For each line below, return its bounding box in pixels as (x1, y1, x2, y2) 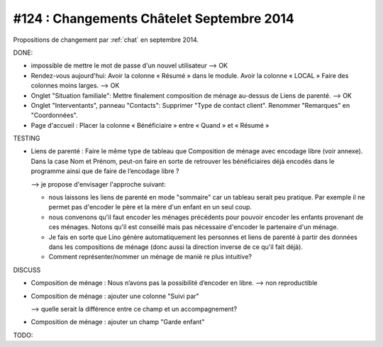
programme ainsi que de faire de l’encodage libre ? (30, 167, 179, 175)
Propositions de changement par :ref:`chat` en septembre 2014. (13, 35, 199, 44)
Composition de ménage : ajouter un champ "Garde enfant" (30, 318, 205, 326)
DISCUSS (13, 265, 41, 274)
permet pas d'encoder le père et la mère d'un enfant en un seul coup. (48, 203, 252, 211)
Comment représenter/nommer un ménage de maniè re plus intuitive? (48, 253, 252, 261)
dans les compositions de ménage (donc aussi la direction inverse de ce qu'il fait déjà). (48, 242, 303, 251)
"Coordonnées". (30, 111, 78, 120)
